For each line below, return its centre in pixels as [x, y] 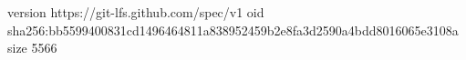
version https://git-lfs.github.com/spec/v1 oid [136, 12]
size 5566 [32, 48]
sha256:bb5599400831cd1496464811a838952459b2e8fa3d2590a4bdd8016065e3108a [233, 30]
